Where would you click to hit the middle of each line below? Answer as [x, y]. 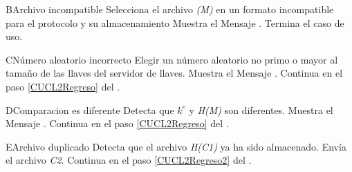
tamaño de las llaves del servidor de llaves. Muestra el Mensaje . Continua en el [174, 73]
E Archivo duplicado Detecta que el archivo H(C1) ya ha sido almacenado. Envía [176, 146]
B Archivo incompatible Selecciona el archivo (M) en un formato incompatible [170, 9]
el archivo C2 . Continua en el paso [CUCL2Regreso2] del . [129, 160]
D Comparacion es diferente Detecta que [90, 109]
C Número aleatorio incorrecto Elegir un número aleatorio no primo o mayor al [172, 59]
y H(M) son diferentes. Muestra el [261, 109]
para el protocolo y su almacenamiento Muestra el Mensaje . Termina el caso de [175, 22]
